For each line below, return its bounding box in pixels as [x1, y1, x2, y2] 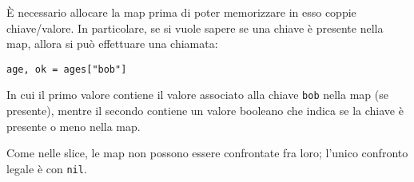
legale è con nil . [6, 160, 87, 176]
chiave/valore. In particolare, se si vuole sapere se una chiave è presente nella [6, 19, 384, 36]
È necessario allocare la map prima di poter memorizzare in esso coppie [6, 4, 356, 20]
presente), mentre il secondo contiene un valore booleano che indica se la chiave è [6, 102, 404, 119]
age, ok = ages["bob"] [6, 63, 127, 75]
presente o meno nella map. [6, 117, 141, 134]
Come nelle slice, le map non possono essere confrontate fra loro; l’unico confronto [6, 144, 408, 161]
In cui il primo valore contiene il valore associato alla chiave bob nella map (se [6, 86, 388, 103]
